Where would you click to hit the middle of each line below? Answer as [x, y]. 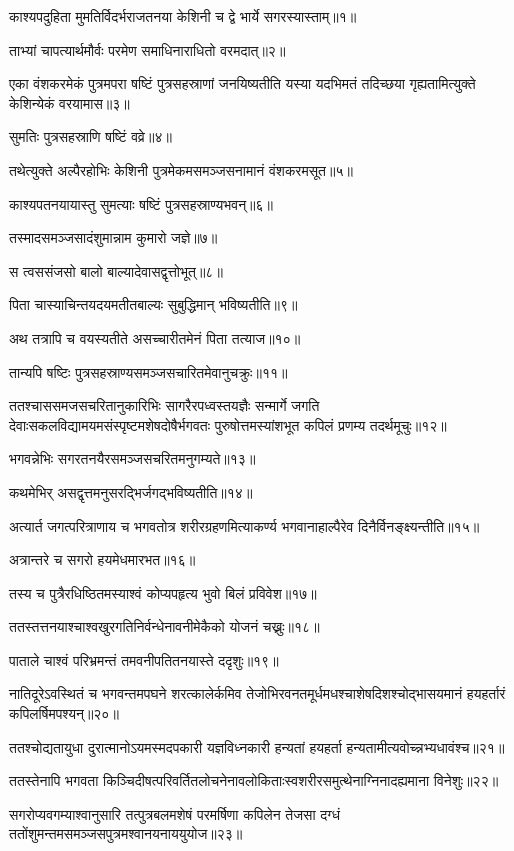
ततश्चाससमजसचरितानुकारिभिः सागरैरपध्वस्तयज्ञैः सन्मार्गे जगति [164, 405]
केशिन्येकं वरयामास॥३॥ [69, 102]
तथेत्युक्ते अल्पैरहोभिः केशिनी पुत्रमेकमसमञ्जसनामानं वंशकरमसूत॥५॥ [181, 169]
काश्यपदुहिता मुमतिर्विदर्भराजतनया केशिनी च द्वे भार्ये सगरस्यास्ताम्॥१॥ [183, 16]
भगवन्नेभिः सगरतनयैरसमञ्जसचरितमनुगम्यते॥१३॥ [132, 458]
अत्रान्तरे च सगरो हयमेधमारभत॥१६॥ [102, 559]
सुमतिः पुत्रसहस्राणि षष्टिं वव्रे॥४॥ [90, 136]
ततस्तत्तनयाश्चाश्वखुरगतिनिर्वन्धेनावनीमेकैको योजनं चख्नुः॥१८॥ [164, 626]
